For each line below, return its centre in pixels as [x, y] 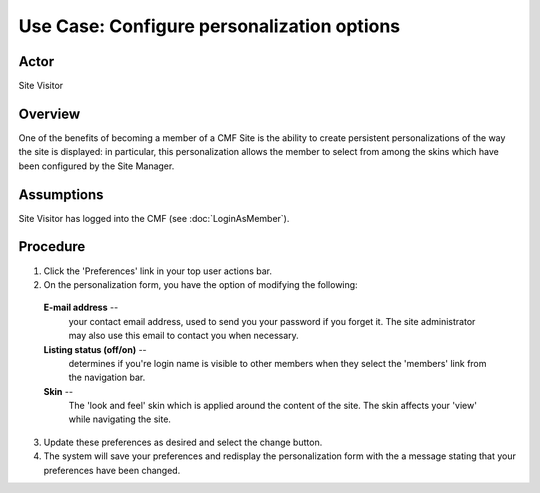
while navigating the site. [120, 419]
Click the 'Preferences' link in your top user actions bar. [157, 271]
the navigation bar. [107, 377]
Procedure [52, 246]
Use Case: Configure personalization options [209, 26]
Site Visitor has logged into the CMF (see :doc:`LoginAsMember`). [154, 218]
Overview [49, 113]
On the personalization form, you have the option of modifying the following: [201, 284]
